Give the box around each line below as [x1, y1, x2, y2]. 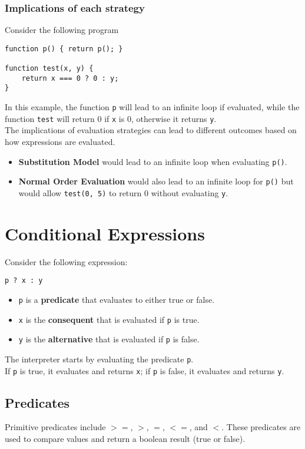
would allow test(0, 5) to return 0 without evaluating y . [18, 186, 228, 199]
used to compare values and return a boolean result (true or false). [5, 433, 246, 445]
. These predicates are [221, 421, 301, 433]
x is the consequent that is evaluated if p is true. [18, 313, 200, 325]
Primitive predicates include [5, 421, 106, 433]
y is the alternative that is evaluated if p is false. [18, 333, 200, 345]
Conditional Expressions [5, 221, 205, 245]
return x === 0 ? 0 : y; [21, 74, 119, 82]
